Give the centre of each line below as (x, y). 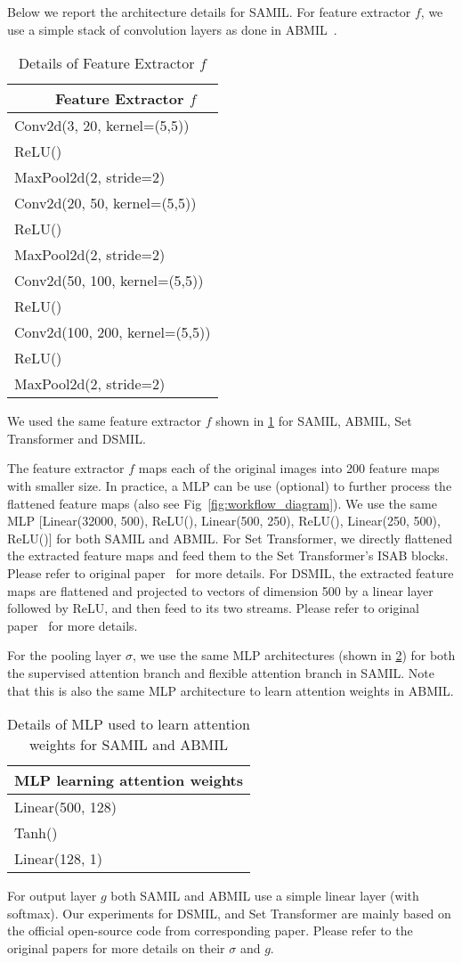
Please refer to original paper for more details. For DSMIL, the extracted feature (231, 572)
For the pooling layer (65, 655)
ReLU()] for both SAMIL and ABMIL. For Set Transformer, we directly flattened (230, 538)
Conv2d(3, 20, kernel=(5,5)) (102, 126)
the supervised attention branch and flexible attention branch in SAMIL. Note (221, 672)
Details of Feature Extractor (106, 63)
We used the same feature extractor (105, 421)
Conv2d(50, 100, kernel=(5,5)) (109, 281)
